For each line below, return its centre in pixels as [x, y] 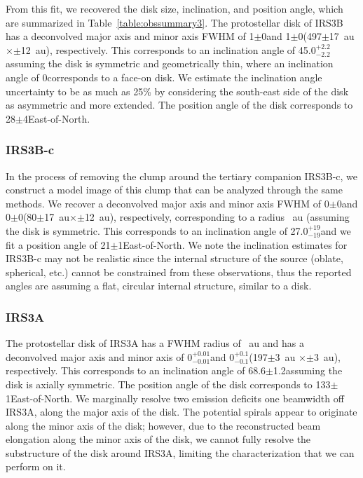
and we [336, 230]
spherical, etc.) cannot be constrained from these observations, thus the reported [179, 272]
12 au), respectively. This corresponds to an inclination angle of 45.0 [168, 49]
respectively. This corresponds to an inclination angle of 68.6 [136, 370]
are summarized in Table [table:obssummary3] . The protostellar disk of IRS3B [174, 22]
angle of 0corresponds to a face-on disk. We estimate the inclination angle [164, 77]
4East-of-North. [56, 118]
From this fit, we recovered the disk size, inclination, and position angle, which [174, 8]
